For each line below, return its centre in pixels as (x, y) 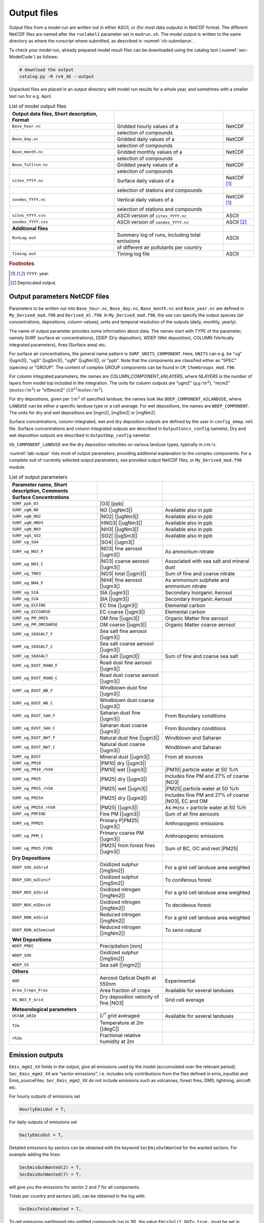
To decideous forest (188, 905)
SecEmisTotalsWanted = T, (50, 1209)
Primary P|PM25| (119, 820)
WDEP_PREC (23, 946)
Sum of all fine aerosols (192, 814)
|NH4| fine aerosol (121, 580)
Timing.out (24, 254)
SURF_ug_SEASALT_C (33, 646)
